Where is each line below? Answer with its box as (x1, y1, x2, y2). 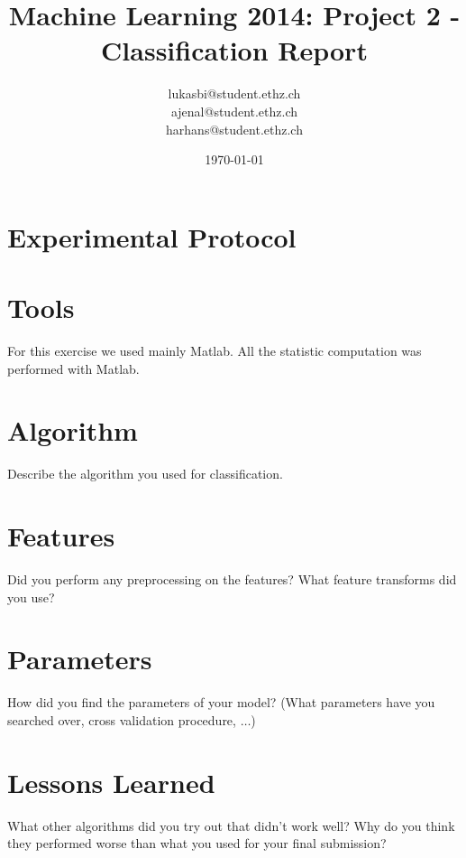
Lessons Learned (7, 763, 215, 800)
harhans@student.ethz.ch (166, 119, 303, 138)
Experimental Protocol (7, 218, 297, 255)
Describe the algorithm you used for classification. (7, 464, 283, 483)
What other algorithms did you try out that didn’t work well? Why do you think (7, 816, 455, 835)
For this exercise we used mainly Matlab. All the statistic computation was (7, 341, 422, 359)
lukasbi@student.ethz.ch (168, 84, 301, 103)
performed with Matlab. (7, 359, 140, 378)
